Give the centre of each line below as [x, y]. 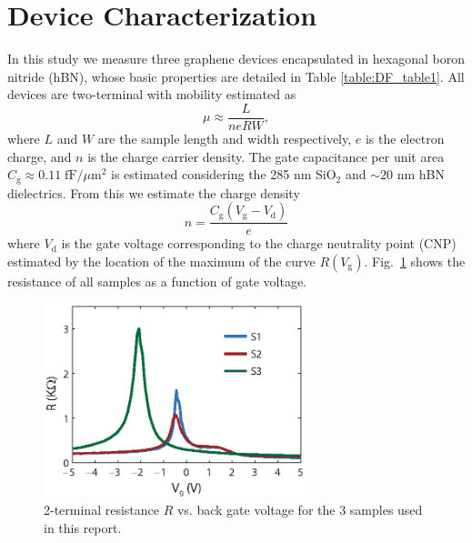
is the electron [405, 138]
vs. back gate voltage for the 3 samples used [300, 509]
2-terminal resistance [101, 509]
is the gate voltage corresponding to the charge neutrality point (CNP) [259, 243]
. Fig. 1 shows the [415, 261]
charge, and [40, 156]
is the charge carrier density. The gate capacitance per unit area [266, 156]
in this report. [83, 527]
